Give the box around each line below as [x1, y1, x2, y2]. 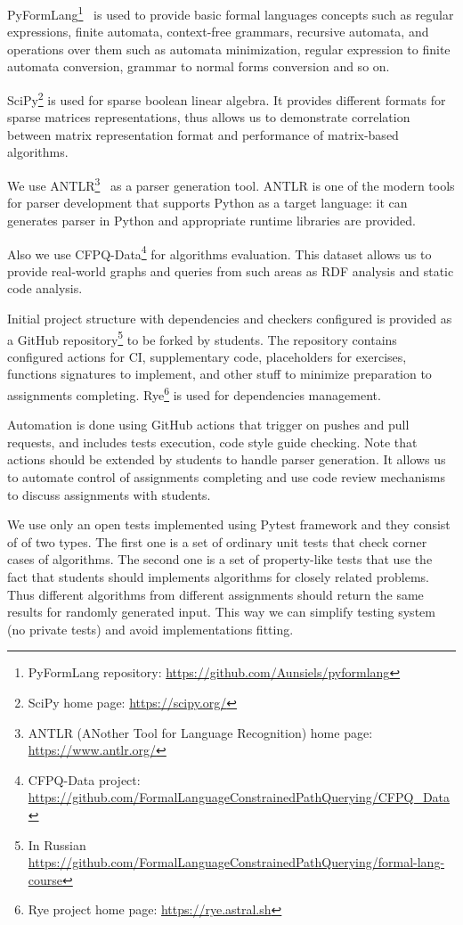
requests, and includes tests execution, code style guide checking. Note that [7, 432, 418, 451]
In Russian [28, 835, 86, 854]
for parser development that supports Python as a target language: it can [7, 193, 408, 212]
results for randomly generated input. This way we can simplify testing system [7, 602, 435, 621]
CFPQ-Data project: [28, 770, 141, 789]
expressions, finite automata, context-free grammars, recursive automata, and [7, 22, 429, 41]
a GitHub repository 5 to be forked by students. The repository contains [7, 327, 397, 348]
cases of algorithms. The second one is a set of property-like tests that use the [7, 550, 433, 569]
